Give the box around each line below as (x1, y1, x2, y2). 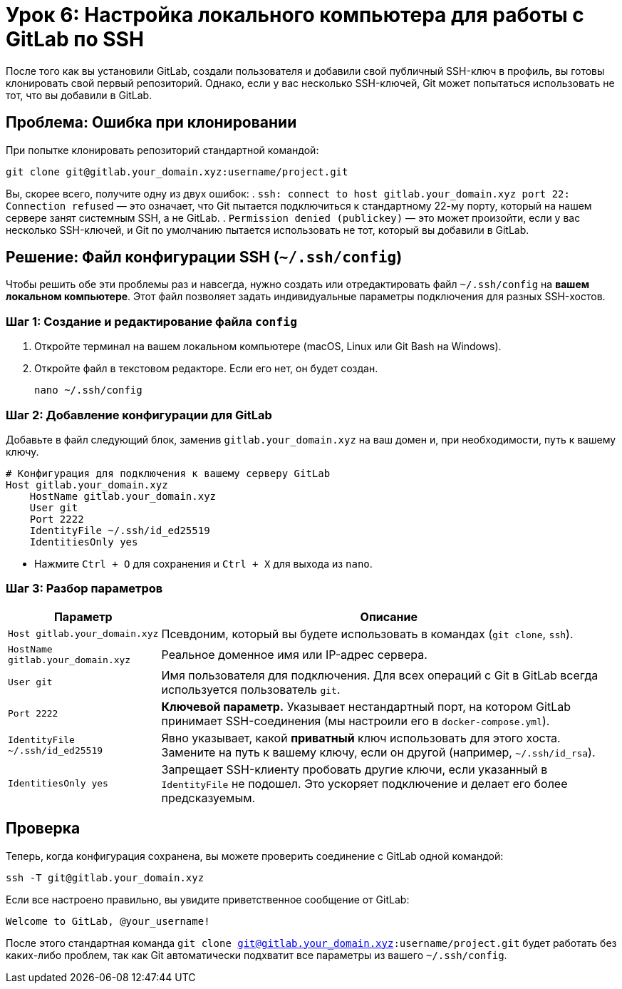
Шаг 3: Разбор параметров (6, 581, 163, 596)
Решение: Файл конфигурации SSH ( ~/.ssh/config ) (6, 248, 403, 267)
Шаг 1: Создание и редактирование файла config (6, 314, 298, 329)
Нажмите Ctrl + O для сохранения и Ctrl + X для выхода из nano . (34, 557, 373, 570)
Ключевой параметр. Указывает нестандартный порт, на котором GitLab (161, 699, 571, 714)
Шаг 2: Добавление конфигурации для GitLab (6, 407, 272, 422)
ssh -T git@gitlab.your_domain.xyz (6, 871, 204, 883)
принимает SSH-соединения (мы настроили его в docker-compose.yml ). (161, 713, 550, 728)
